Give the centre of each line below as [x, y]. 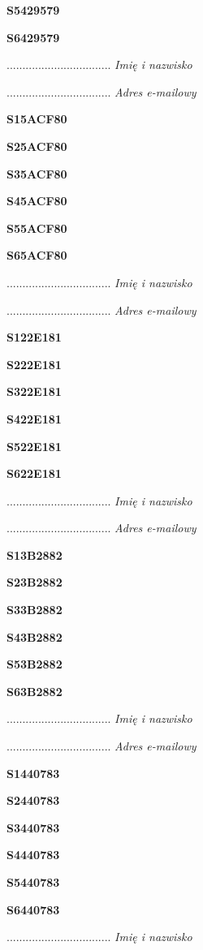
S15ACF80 [37, 119]
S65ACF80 [37, 255]
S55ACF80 [37, 228]
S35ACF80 [37, 173]
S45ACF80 [37, 201]
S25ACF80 [37, 146]
